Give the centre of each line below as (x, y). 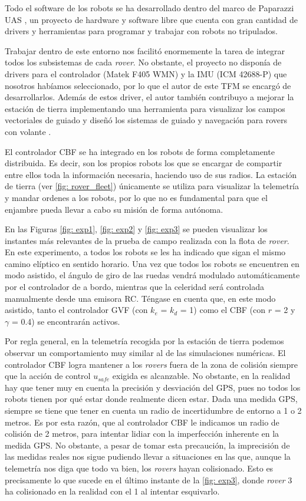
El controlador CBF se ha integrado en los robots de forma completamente (140, 151)
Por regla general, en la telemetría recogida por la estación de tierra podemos (144, 341)
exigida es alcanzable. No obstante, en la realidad (201, 376)
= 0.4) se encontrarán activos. (66, 321)
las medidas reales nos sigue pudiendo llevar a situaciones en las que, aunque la (148, 456)
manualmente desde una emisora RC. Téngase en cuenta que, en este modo (140, 298)
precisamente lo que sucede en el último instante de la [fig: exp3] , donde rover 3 (149, 479)
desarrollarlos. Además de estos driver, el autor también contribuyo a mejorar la (149, 97)
